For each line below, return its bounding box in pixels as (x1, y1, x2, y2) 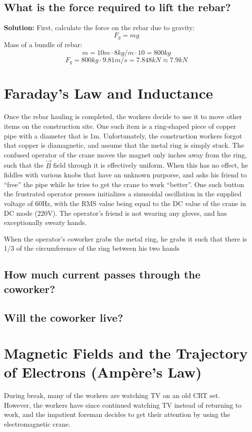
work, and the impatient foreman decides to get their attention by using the (4, 409, 230, 419)
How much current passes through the (4, 267, 201, 282)
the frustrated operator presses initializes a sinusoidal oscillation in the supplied (4, 189, 242, 199)
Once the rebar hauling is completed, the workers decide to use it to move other (4, 111, 242, 121)
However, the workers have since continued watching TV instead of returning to (4, 399, 242, 410)
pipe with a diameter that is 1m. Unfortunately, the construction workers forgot (4, 130, 242, 140)
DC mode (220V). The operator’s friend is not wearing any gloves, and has (4, 207, 227, 218)
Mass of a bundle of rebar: (4, 39, 82, 50)
